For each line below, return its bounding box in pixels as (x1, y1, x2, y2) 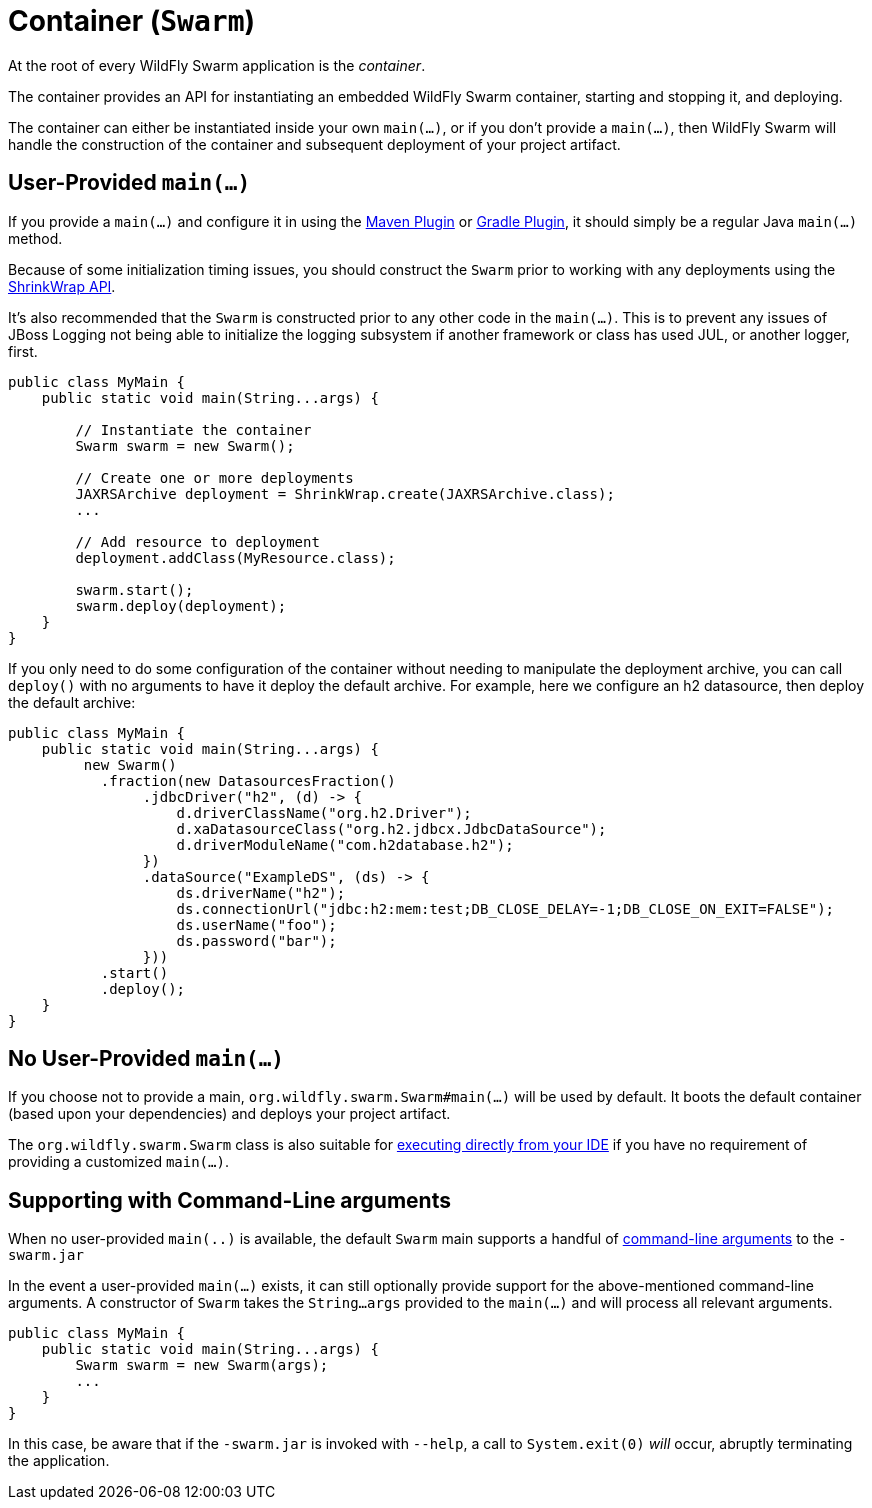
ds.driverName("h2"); (176, 884, 346, 901)
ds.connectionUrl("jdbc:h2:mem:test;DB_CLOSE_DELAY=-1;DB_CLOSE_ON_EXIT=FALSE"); (176, 900, 835, 917)
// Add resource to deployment (75, 533, 320, 550)
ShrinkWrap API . (8, 277, 116, 295)
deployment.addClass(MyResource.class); (75, 549, 396, 566)
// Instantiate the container (75, 421, 312, 438)
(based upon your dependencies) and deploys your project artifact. (8, 1105, 451, 1123)
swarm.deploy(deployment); (75, 597, 287, 614)
